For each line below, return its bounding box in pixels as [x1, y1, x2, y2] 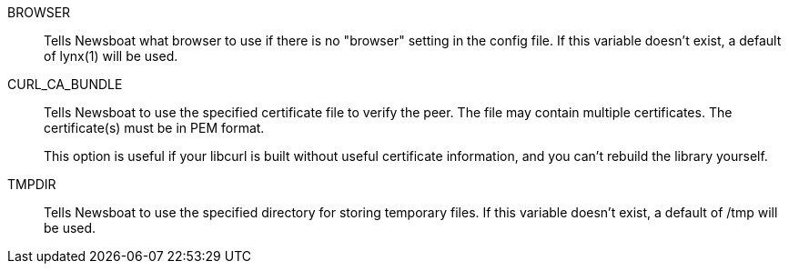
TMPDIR [7, 176, 56, 192]
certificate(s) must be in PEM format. [44, 120, 265, 135]
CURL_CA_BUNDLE [7, 76, 123, 92]
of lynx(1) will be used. [44, 48, 178, 64]
